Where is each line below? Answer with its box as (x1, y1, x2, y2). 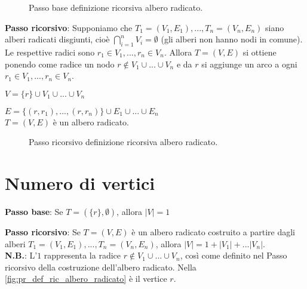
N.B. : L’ (5, 249, 38, 262)
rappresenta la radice (44, 249, 121, 262)
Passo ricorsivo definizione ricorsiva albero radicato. (29, 136, 218, 148)
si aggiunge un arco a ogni (201, 57, 297, 70)
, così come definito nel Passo (180, 249, 287, 262)
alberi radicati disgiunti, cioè (5, 33, 110, 45)
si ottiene (242, 45, 277, 58)
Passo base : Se (5, 205, 63, 218)
